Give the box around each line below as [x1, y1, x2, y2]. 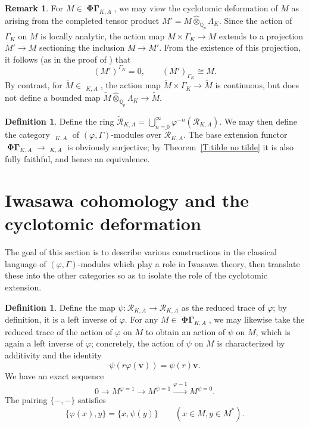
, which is [255, 325, 291, 338]
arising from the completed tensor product [5, 14, 160, 26]
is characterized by [217, 337, 285, 349]
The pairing [5, 394, 48, 406]
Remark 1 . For [5, 2, 64, 14]
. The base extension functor [183, 128, 288, 141]
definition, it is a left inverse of [5, 313, 117, 326]
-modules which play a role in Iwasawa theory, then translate [77, 257, 300, 270]
